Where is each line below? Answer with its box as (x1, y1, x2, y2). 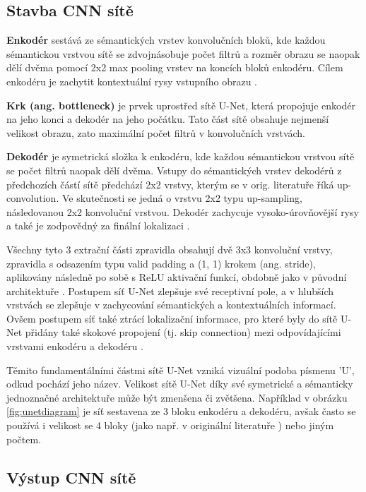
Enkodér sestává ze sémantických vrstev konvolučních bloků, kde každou (6, 32, 326, 47)
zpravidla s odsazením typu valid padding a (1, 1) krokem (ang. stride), (6, 256, 316, 270)
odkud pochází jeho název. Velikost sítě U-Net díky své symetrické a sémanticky (6, 376, 353, 391)
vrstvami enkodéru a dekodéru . (6, 339, 143, 354)
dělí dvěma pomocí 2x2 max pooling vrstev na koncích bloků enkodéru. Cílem (6, 60, 343, 75)
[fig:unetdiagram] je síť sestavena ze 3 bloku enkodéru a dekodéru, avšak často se (6, 404, 356, 419)
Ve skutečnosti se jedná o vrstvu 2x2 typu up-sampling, (61, 191, 302, 205)
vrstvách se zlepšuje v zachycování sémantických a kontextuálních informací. (6, 297, 336, 312)
